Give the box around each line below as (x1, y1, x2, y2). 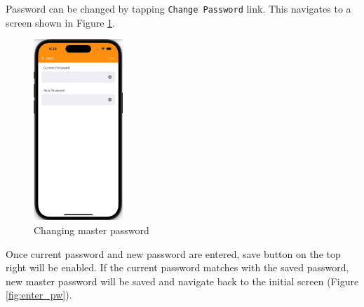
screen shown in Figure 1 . (6, 15, 115, 29)
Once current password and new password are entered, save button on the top (6, 246, 341, 261)
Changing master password (34, 223, 149, 237)
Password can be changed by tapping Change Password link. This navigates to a (6, 1, 351, 15)
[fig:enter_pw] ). (6, 287, 72, 302)
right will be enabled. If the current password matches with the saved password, (6, 260, 349, 275)
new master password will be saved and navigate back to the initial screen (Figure (6, 273, 359, 288)
